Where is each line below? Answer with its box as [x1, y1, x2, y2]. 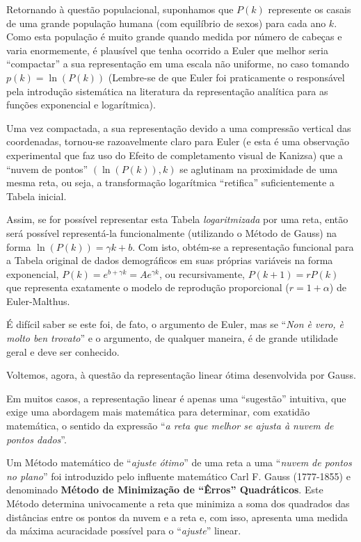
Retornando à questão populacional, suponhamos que [6, 2, 234, 16]
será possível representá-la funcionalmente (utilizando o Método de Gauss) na [6, 225, 337, 240]
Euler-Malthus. [6, 293, 70, 308]
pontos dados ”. [6, 432, 67, 446]
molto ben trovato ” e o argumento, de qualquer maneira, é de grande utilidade [6, 331, 338, 345]
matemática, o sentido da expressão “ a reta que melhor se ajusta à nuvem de [6, 418, 334, 433]
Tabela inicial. [6, 188, 67, 203]
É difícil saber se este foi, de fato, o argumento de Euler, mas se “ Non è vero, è [6, 317, 344, 331]
